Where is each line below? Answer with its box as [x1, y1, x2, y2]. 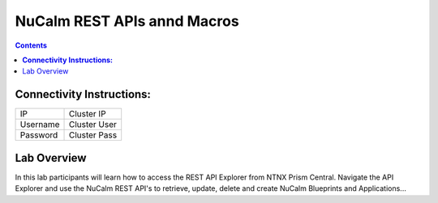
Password [19, 129, 58, 141]
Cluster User [68, 119, 118, 130]
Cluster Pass [68, 129, 118, 141]
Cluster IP [68, 108, 106, 120]
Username [19, 119, 60, 130]
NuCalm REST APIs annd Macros [15, 12, 239, 30]
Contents [15, 40, 48, 50]
